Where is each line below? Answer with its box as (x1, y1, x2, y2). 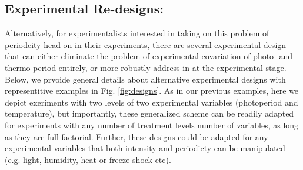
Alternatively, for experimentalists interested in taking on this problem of (5, 27, 269, 39)
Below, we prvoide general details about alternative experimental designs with (5, 73, 286, 85)
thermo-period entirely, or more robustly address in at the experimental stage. (5, 61, 287, 73)
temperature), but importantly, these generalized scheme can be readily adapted (5, 107, 294, 120)
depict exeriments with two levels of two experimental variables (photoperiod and (5, 96, 298, 108)
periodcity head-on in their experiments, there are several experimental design (5, 38, 287, 50)
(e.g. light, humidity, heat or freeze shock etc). (5, 153, 171, 165)
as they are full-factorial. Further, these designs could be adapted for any (5, 130, 268, 142)
